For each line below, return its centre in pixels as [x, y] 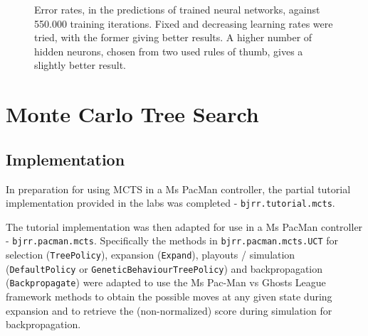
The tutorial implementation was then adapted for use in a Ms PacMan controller [184, 226]
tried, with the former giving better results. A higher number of [173, 37]
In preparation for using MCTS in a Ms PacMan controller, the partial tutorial [178, 189]
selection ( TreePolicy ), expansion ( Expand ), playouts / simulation [151, 255]
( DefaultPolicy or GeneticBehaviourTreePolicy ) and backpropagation [164, 268]
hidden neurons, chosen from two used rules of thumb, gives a [169, 51]
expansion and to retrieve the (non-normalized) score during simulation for [169, 310]
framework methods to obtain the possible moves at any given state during [169, 297]
